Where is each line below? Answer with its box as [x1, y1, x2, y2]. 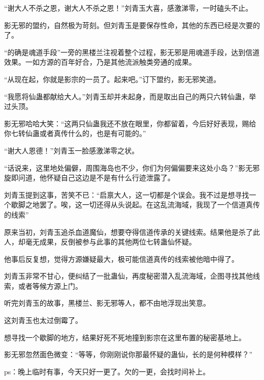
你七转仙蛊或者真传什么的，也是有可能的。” [4, 128, 146, 139]
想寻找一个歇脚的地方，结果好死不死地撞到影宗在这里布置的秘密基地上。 [4, 332, 246, 342]
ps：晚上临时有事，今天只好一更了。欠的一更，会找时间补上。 [4, 366, 210, 376]
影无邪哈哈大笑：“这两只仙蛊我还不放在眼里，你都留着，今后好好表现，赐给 [4, 118, 256, 128]
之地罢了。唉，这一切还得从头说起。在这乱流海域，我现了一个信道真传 [25, 199, 260, 210]
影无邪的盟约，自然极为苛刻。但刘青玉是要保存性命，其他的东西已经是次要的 [4, 19, 260, 30]
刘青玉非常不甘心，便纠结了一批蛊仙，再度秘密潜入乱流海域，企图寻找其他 [4, 270, 253, 281]
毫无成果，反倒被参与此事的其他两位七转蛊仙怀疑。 [25, 236, 196, 247]
